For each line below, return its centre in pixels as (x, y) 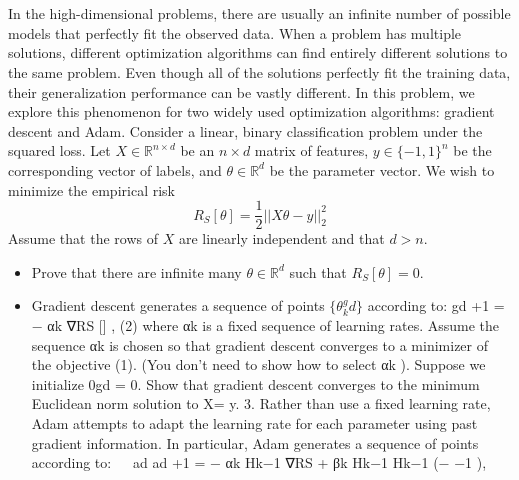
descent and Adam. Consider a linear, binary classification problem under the (245, 130)
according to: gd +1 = (436, 305)
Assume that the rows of (83, 238)
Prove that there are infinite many (136, 271)
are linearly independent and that (281, 238)
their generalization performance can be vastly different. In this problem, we (241, 91)
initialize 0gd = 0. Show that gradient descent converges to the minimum (255, 383)
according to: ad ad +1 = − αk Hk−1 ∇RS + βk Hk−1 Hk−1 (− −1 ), (259, 462)
